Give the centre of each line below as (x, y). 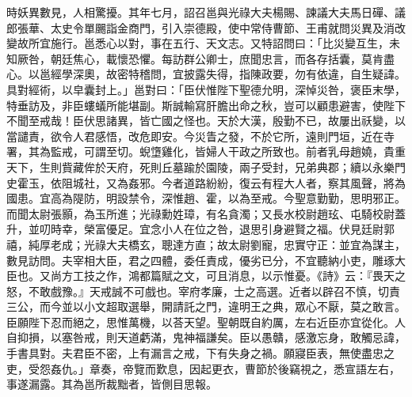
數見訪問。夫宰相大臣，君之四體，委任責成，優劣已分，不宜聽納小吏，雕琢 (200, 260)
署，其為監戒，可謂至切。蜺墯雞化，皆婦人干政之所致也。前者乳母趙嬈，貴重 (206, 151)
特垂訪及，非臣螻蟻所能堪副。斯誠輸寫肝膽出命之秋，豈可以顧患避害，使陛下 (206, 105)
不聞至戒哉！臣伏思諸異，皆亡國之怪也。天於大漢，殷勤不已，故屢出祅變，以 (206, 121)
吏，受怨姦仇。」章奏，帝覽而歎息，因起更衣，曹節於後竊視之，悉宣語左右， (203, 368)
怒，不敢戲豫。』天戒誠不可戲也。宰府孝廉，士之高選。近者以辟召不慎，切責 (203, 291)
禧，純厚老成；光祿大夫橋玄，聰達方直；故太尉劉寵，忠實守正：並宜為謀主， (206, 244)
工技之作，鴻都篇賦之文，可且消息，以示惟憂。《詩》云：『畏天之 (239, 276)
